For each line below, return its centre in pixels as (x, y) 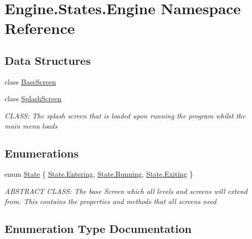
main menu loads (31, 125)
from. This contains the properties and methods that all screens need (111, 201)
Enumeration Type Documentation (98, 228)
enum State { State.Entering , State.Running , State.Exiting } (99, 174)
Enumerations (42, 153)
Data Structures (48, 60)
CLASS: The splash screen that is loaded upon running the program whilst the (125, 115)
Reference (40, 28)
